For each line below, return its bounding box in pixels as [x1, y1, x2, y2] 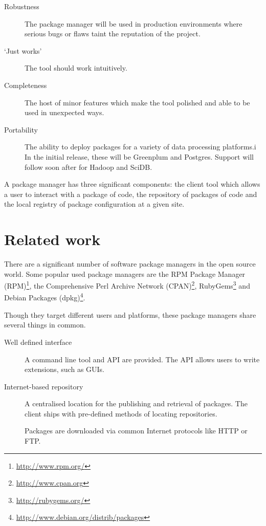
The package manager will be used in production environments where [25, 18, 242, 29]
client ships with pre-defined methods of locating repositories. [25, 408, 217, 419]
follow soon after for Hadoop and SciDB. [25, 161, 152, 172]
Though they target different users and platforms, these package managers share [4, 309, 256, 320]
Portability [4, 124, 38, 135]
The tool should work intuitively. [25, 62, 127, 73]
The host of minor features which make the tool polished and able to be [25, 97, 250, 107]
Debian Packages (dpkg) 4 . [4, 291, 85, 303]
